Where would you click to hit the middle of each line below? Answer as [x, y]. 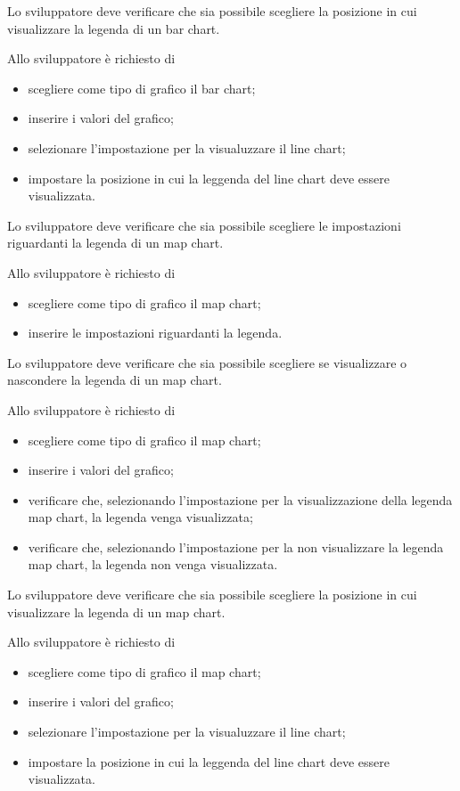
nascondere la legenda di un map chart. [115, 380]
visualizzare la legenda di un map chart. [116, 612]
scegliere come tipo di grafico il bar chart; [142, 88]
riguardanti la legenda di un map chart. [115, 243]
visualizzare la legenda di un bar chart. [114, 28]
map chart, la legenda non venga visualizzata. [153, 564]
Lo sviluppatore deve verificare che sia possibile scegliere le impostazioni [204, 225]
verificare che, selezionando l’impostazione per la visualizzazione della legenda [240, 499]
